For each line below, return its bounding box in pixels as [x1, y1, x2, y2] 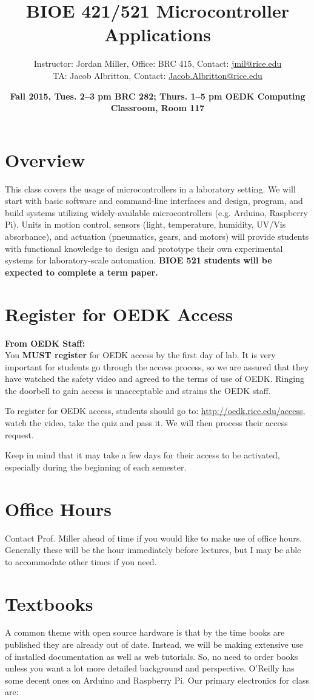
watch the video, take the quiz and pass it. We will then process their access [5, 416, 288, 429]
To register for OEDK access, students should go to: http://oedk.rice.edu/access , [5, 404, 306, 417]
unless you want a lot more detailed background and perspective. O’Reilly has [5, 662, 295, 675]
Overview [5, 147, 85, 172]
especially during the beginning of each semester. [5, 460, 187, 473]
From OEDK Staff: [5, 336, 85, 349]
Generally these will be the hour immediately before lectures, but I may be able [5, 543, 301, 556]
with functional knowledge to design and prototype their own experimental [5, 242, 283, 254]
